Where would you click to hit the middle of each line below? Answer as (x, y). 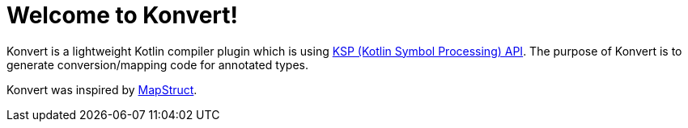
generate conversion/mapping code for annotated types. (158, 64)
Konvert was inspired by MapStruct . (102, 89)
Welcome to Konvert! (123, 15)
